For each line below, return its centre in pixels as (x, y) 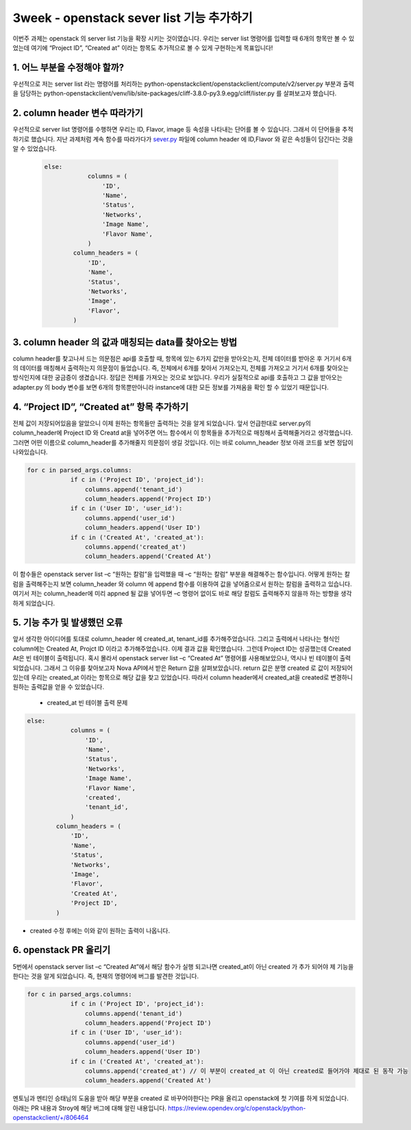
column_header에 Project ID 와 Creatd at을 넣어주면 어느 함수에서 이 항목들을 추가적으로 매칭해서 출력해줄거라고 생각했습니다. (183, 433)
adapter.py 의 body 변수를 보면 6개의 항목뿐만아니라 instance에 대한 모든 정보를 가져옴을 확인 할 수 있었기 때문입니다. (171, 387)
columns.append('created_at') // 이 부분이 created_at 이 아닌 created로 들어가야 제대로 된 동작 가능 (247, 1071)
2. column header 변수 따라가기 (78, 113)
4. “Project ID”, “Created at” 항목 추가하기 (100, 407)
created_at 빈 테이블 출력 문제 (87, 702)
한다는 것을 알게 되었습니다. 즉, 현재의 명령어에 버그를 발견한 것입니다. (105, 976)
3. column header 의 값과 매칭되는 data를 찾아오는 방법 (125, 342)
